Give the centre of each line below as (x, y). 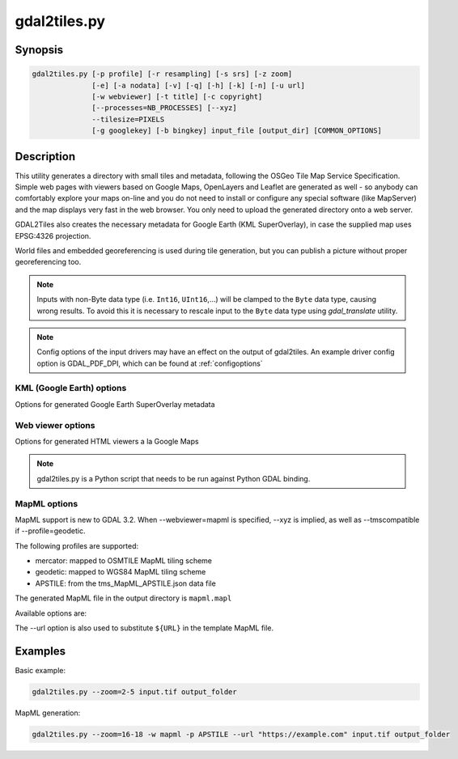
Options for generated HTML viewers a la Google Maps (107, 441)
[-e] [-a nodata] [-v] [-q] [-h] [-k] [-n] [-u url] (199, 85)
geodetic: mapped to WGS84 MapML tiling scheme (121, 572)
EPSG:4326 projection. (53, 235)
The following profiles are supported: (77, 545)
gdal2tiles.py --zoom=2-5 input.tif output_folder (135, 691)
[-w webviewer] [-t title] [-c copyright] (177, 96)
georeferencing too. (48, 262)
